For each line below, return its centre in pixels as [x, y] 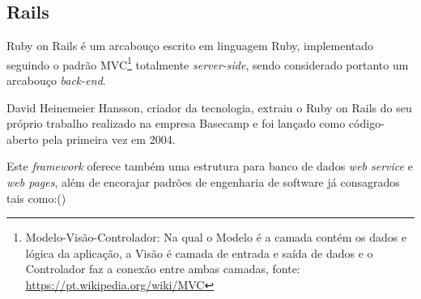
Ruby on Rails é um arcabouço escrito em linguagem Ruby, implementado [190, 46]
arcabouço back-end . [56, 80]
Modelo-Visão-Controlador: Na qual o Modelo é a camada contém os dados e [216, 237]
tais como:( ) [36, 198]
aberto [23, 139]
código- [366, 123]
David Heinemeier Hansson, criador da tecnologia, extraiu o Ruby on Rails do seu [209, 107]
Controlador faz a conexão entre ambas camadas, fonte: [163, 269]
